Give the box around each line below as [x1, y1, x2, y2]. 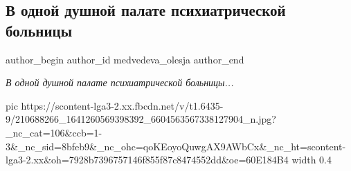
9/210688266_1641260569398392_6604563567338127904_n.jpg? [6, 112, 276, 126]
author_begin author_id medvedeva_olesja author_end [6, 52, 244, 66]
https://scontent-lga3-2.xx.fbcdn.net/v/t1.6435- [21, 98, 224, 112]
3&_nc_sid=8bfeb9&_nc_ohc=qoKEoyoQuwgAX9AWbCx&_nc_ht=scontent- [6, 139, 346, 153]
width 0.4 [291, 152, 332, 167]
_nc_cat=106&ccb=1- [6, 125, 102, 139]
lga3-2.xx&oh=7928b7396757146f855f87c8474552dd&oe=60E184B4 [6, 152, 289, 167]
